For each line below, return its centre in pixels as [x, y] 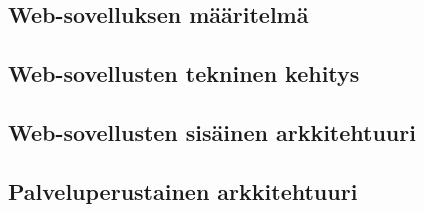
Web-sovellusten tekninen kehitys [184, 73]
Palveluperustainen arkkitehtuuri [183, 190]
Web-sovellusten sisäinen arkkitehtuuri [212, 131]
